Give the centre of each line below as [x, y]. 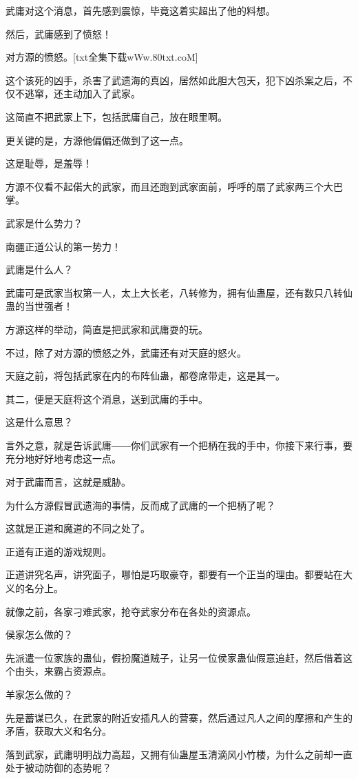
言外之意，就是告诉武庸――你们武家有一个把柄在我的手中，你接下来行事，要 [179, 445]
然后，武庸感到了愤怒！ [59, 33]
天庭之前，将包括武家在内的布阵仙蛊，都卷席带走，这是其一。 [145, 376]
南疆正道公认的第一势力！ [63, 246]
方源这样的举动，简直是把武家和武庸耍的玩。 [107, 329]
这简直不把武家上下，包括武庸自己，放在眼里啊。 [116, 116]
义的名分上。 [34, 588]
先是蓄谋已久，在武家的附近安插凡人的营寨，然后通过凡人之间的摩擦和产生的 [179, 717]
